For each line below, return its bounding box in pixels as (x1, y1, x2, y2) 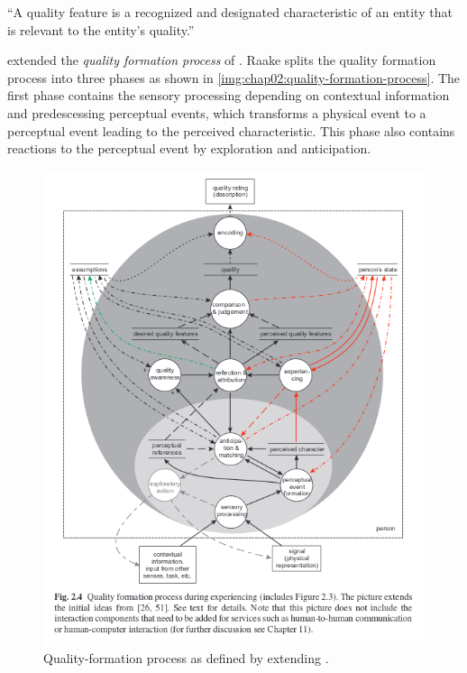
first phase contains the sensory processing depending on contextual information (7, 86, 450, 105)
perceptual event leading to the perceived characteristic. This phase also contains (7, 121, 455, 140)
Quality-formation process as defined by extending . (43, 649, 329, 668)
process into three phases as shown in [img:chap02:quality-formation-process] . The (7, 68, 461, 87)
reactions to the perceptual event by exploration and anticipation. (7, 139, 371, 158)
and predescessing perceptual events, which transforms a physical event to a (7, 103, 426, 122)
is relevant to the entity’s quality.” (7, 20, 195, 39)
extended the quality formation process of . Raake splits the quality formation (7, 51, 436, 69)
